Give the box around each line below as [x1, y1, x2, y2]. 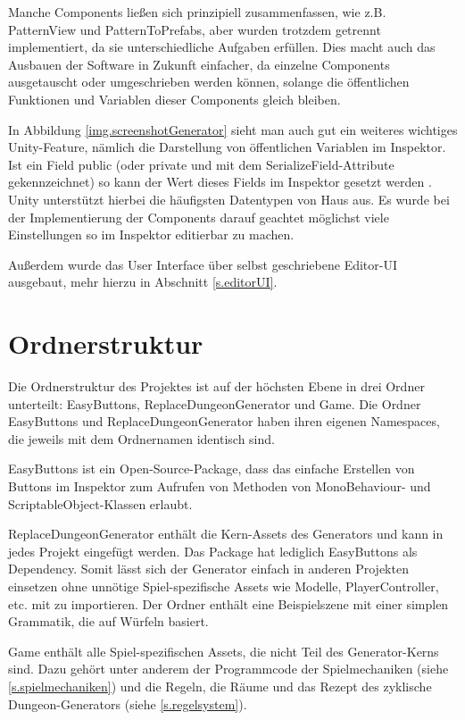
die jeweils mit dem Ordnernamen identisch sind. [8, 429, 275, 448]
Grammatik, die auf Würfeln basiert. [8, 612, 209, 631]
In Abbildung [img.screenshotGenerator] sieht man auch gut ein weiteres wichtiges [8, 120, 458, 138]
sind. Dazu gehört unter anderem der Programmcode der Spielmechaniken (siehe [8, 659, 449, 678]
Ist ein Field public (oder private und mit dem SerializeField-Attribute [8, 155, 394, 173]
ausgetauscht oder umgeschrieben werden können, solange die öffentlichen [8, 72, 410, 91]
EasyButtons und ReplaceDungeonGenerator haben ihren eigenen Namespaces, [8, 412, 440, 431]
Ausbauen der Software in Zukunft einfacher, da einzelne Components [8, 54, 390, 73]
